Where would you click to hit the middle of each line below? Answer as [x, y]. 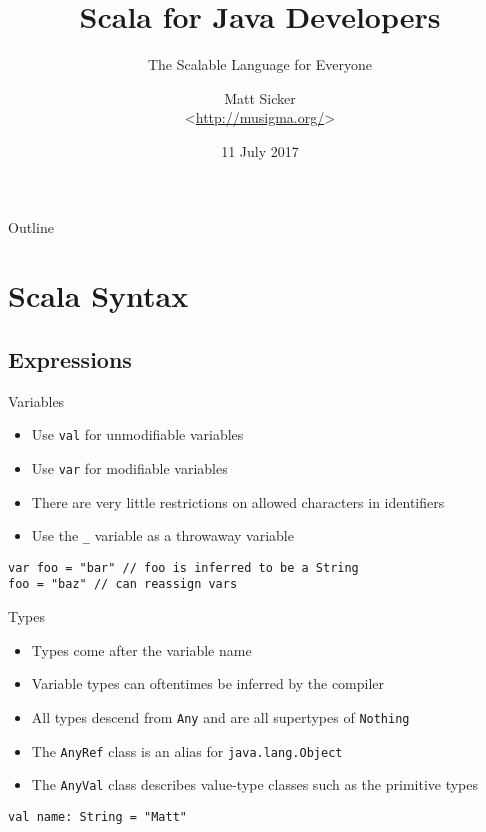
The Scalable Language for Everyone [260, 64]
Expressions [70, 358]
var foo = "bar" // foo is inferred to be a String [183, 567]
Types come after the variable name [141, 649]
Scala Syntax [98, 295]
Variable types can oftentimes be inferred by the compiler [208, 683]
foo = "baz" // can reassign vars [123, 584]
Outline [31, 226]
